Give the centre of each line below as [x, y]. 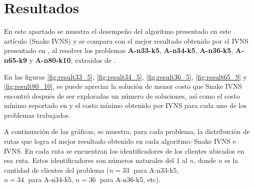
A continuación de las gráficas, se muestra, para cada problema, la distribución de [127, 131]
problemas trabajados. [37, 115]
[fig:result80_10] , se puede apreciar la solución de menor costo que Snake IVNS [123, 86]
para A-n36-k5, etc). [130, 179]
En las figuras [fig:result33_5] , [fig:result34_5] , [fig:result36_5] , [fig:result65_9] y [126, 76]
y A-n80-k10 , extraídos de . [72, 60]
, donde [205, 160]
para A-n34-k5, [51, 179]
